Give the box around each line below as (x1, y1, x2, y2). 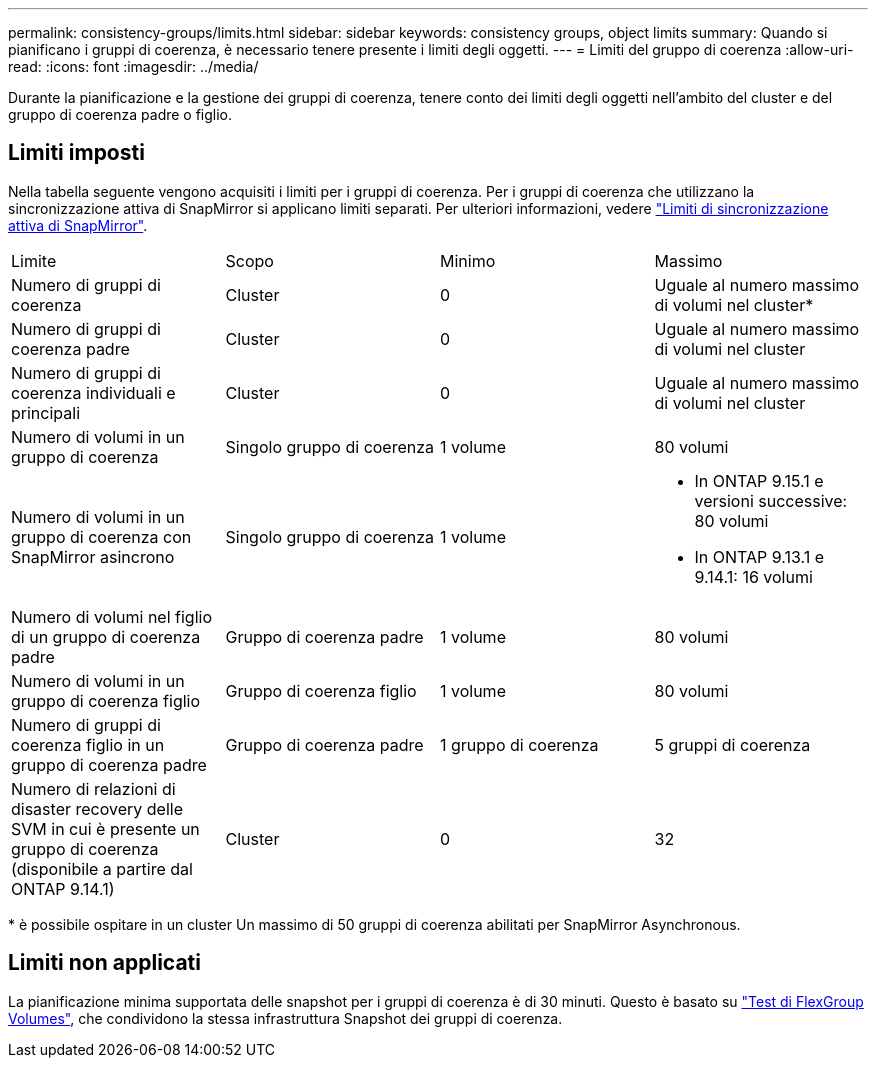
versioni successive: (694, 490, 848, 511)
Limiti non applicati (8, 950, 201, 976)
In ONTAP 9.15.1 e (694, 470, 824, 491)
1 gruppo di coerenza (440, 734, 599, 755)
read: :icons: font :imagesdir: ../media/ (8, 58, 259, 75)
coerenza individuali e (11, 382, 176, 403)
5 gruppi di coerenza (654, 734, 811, 755)
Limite (11, 250, 57, 271)
